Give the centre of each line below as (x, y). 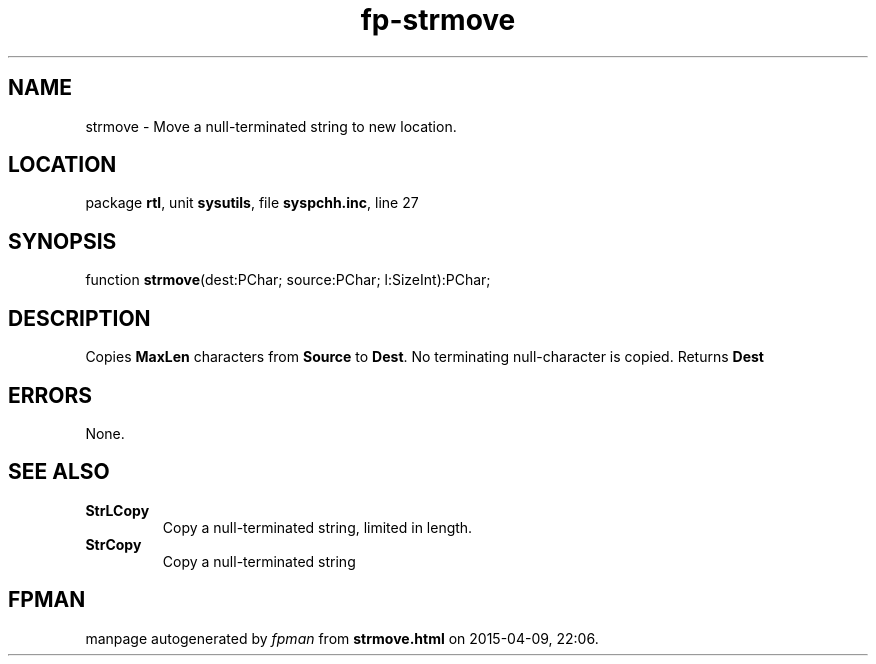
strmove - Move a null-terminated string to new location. (271, 126)
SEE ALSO (59, 472)
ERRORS (50, 395)
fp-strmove (438, 20)
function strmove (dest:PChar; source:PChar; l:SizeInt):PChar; (288, 280)
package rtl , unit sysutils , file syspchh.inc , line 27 (252, 203)
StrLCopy (117, 510)
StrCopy (113, 544)
